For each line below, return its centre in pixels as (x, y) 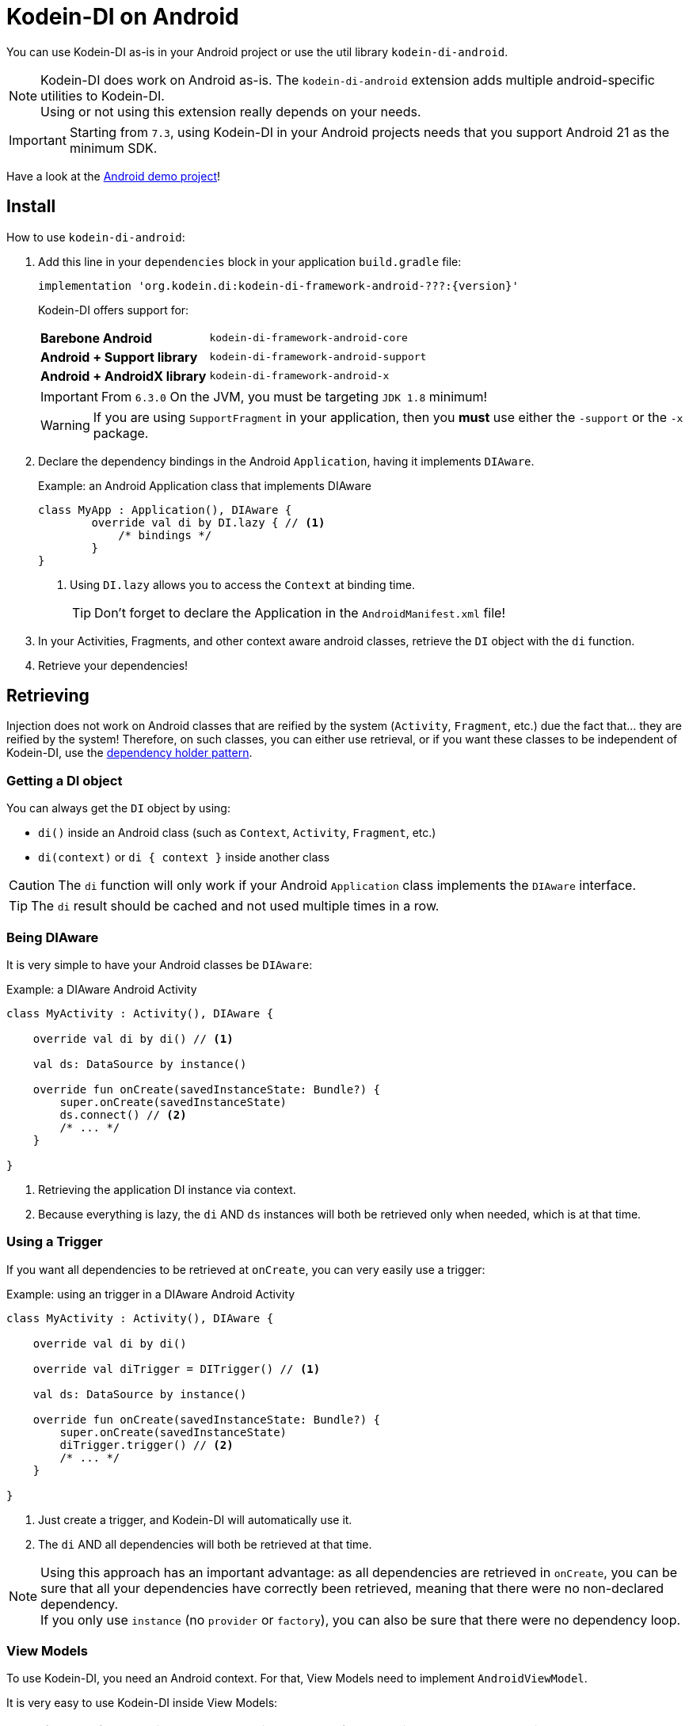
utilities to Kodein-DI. (103, 95)
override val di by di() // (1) (133, 1038)
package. (121, 433)
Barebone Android (97, 338)
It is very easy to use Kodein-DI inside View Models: (142, 1703)
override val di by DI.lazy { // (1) (208, 522)
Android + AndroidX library (124, 376)
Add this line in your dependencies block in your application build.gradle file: (250, 261)
